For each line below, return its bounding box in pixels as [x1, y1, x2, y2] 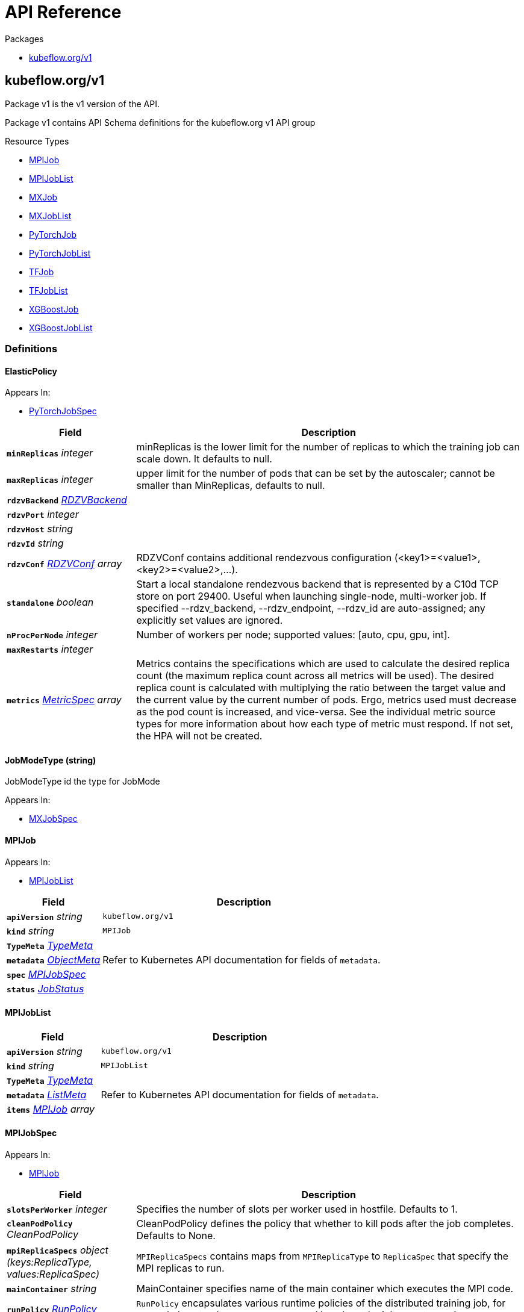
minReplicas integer [7, 447, 93, 459]
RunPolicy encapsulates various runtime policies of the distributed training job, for [136, 1297, 506, 1310]
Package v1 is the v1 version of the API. [5, 98, 160, 109]
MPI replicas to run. [136, 1262, 225, 1275]
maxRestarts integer [7, 643, 93, 656]
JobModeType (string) [5, 754, 96, 765]
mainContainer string [7, 1282, 97, 1295]
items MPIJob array [7, 1102, 95, 1115]
